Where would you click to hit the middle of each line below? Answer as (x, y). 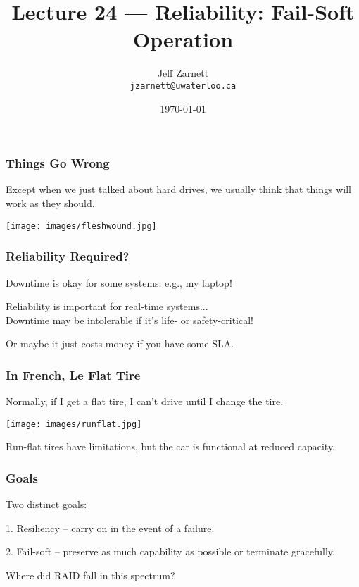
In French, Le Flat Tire (73, 375)
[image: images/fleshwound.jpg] (81, 226)
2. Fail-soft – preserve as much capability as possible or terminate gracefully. (170, 551)
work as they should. (50, 203)
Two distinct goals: (46, 504)
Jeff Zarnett (183, 73)
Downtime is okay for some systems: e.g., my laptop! (119, 282)
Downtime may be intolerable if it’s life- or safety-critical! (130, 320)
